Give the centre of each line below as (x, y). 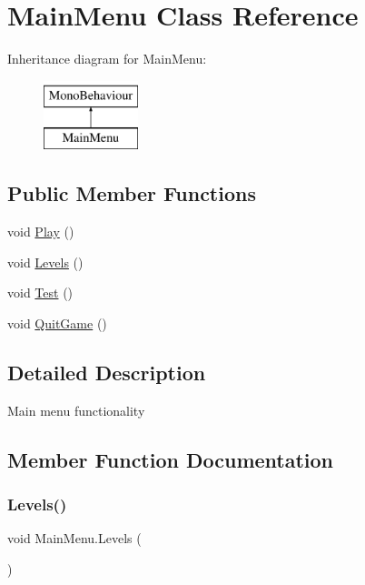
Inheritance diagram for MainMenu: (107, 59)
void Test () (40, 292)
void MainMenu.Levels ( (74, 538)
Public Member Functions (132, 193)
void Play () (41, 232)
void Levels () (45, 262)
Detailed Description (107, 372)
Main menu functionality (76, 410)
